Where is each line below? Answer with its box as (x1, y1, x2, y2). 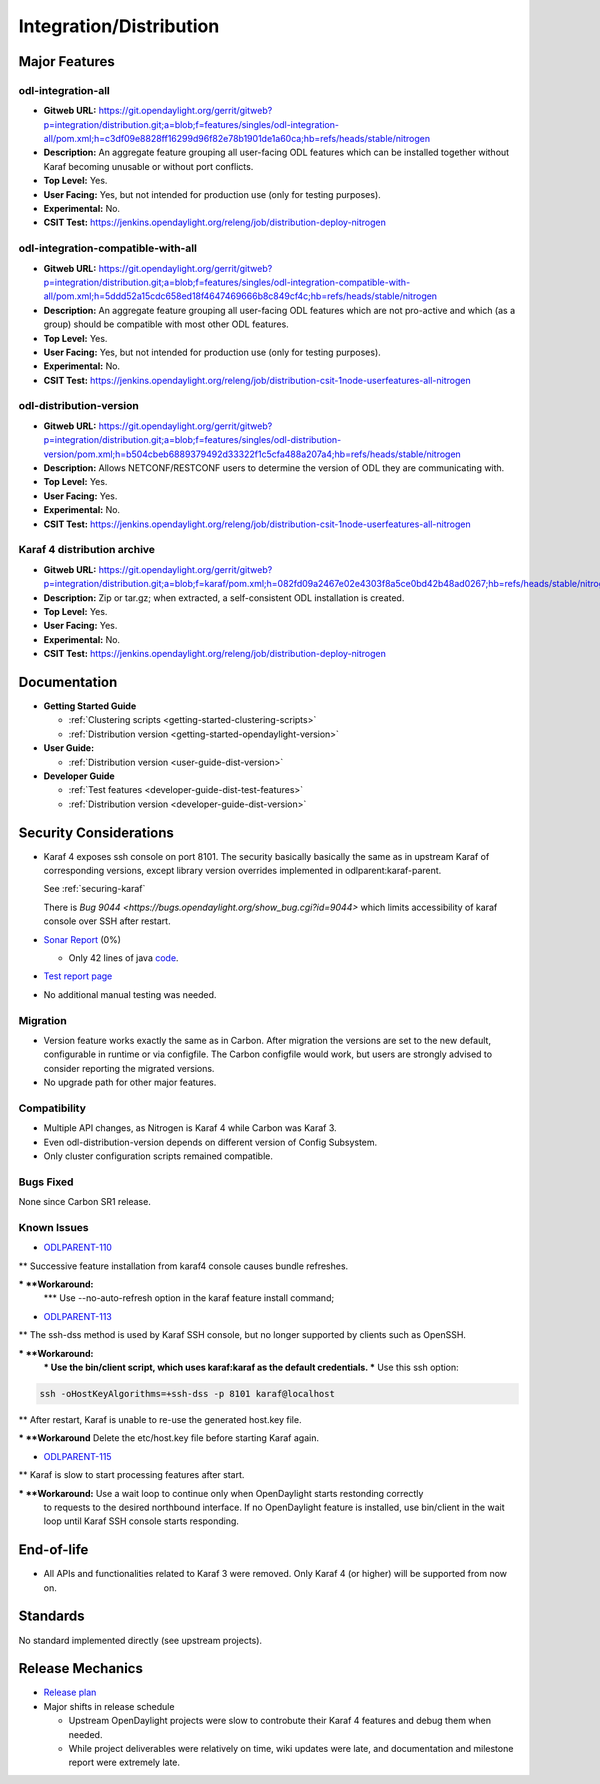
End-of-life (18, 1541, 89, 1559)
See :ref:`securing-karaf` (43, 883, 146, 895)
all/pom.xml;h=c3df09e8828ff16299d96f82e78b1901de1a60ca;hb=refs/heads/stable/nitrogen (43, 133, 430, 145)
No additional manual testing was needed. (43, 988, 217, 1000)
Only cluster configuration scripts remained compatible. (43, 1150, 274, 1162)
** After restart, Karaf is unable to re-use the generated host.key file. (18, 1413, 302, 1425)
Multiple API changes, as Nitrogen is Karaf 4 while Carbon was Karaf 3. (43, 1122, 337, 1134)
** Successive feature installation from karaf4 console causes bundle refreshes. (18, 1260, 349, 1272)
